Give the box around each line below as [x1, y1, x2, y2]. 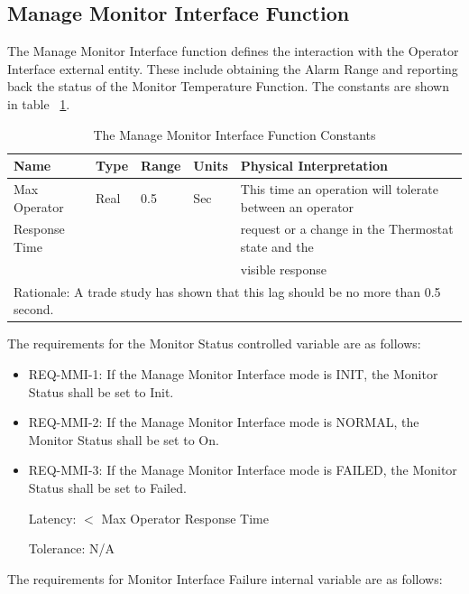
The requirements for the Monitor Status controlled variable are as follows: [7, 334, 421, 353]
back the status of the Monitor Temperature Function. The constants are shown [7, 77, 449, 96]
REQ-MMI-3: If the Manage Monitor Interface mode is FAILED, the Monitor [28, 460, 457, 479]
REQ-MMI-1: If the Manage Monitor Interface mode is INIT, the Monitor [28, 365, 438, 384]
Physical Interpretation [240, 156, 389, 175]
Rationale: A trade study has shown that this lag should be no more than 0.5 [14, 282, 441, 301]
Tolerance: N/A [28, 539, 115, 558]
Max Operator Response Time [101, 508, 270, 527]
